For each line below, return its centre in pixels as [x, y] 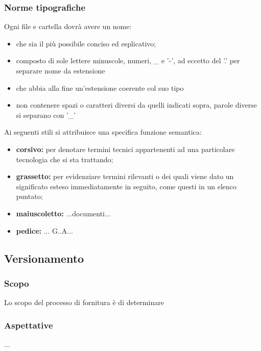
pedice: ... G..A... [44, 230]
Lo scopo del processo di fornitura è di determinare [84, 302]
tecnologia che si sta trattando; [65, 159]
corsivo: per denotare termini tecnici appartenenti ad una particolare [125, 149]
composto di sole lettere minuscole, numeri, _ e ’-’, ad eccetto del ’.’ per [128, 60]
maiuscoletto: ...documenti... [63, 213]
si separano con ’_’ [46, 115]
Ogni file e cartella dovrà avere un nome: [68, 26]
